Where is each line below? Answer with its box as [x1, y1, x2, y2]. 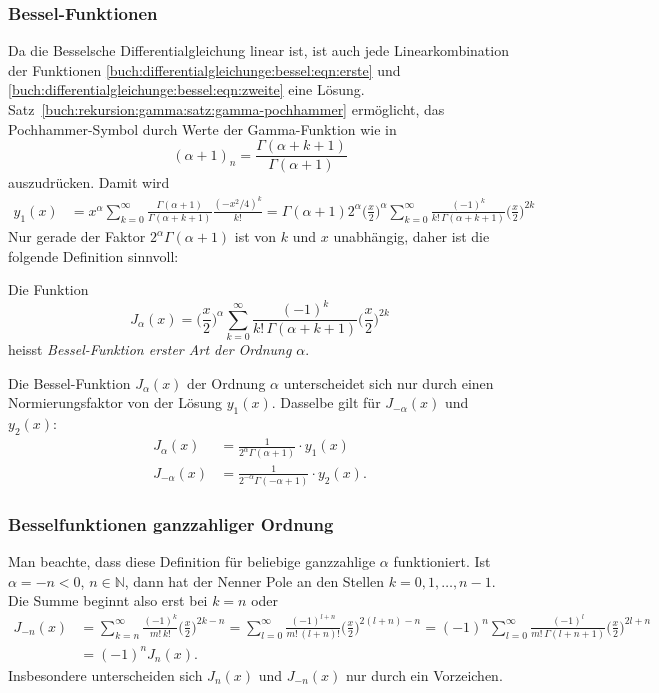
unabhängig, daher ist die [333, 226, 490, 247]
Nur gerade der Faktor [8, 226, 146, 247]
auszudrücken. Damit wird [8, 172, 170, 193]
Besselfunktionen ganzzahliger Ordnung [8, 511, 334, 536]
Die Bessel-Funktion [8, 372, 131, 393]
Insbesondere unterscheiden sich [8, 664, 203, 685]
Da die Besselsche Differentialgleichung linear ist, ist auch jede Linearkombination [8, 40, 509, 61]
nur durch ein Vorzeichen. [345, 664, 503, 685]
